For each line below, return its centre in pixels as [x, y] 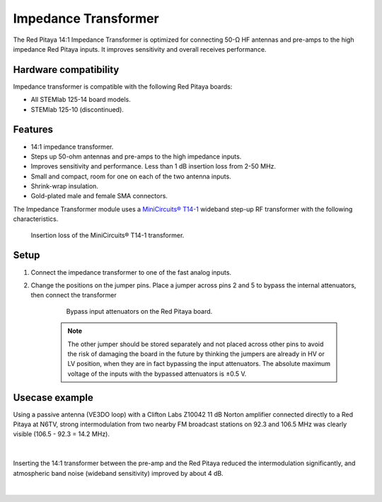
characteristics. [36, 219]
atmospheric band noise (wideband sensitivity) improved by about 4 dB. [118, 473]
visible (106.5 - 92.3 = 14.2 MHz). [61, 434]
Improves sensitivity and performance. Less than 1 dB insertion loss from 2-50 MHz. [153, 166]
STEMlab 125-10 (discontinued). [77, 109]
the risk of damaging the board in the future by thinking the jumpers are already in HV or [196, 353]
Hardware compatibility [66, 70]
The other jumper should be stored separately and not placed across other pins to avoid [196, 344]
